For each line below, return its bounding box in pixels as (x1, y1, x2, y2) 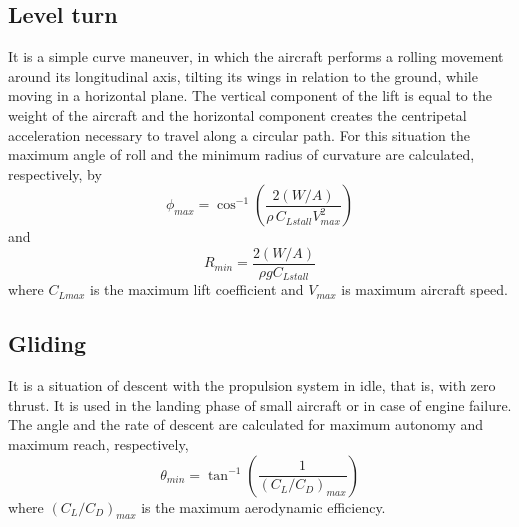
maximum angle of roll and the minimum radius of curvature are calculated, (8, 144, 475, 165)
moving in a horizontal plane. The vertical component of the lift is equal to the (8, 85, 492, 106)
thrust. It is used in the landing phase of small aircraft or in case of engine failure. (8, 394, 512, 415)
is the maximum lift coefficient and (90, 279, 304, 300)
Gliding (8, 328, 86, 359)
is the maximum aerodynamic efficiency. (141, 496, 386, 517)
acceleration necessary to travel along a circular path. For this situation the (8, 124, 470, 145)
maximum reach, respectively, (8, 434, 189, 455)
